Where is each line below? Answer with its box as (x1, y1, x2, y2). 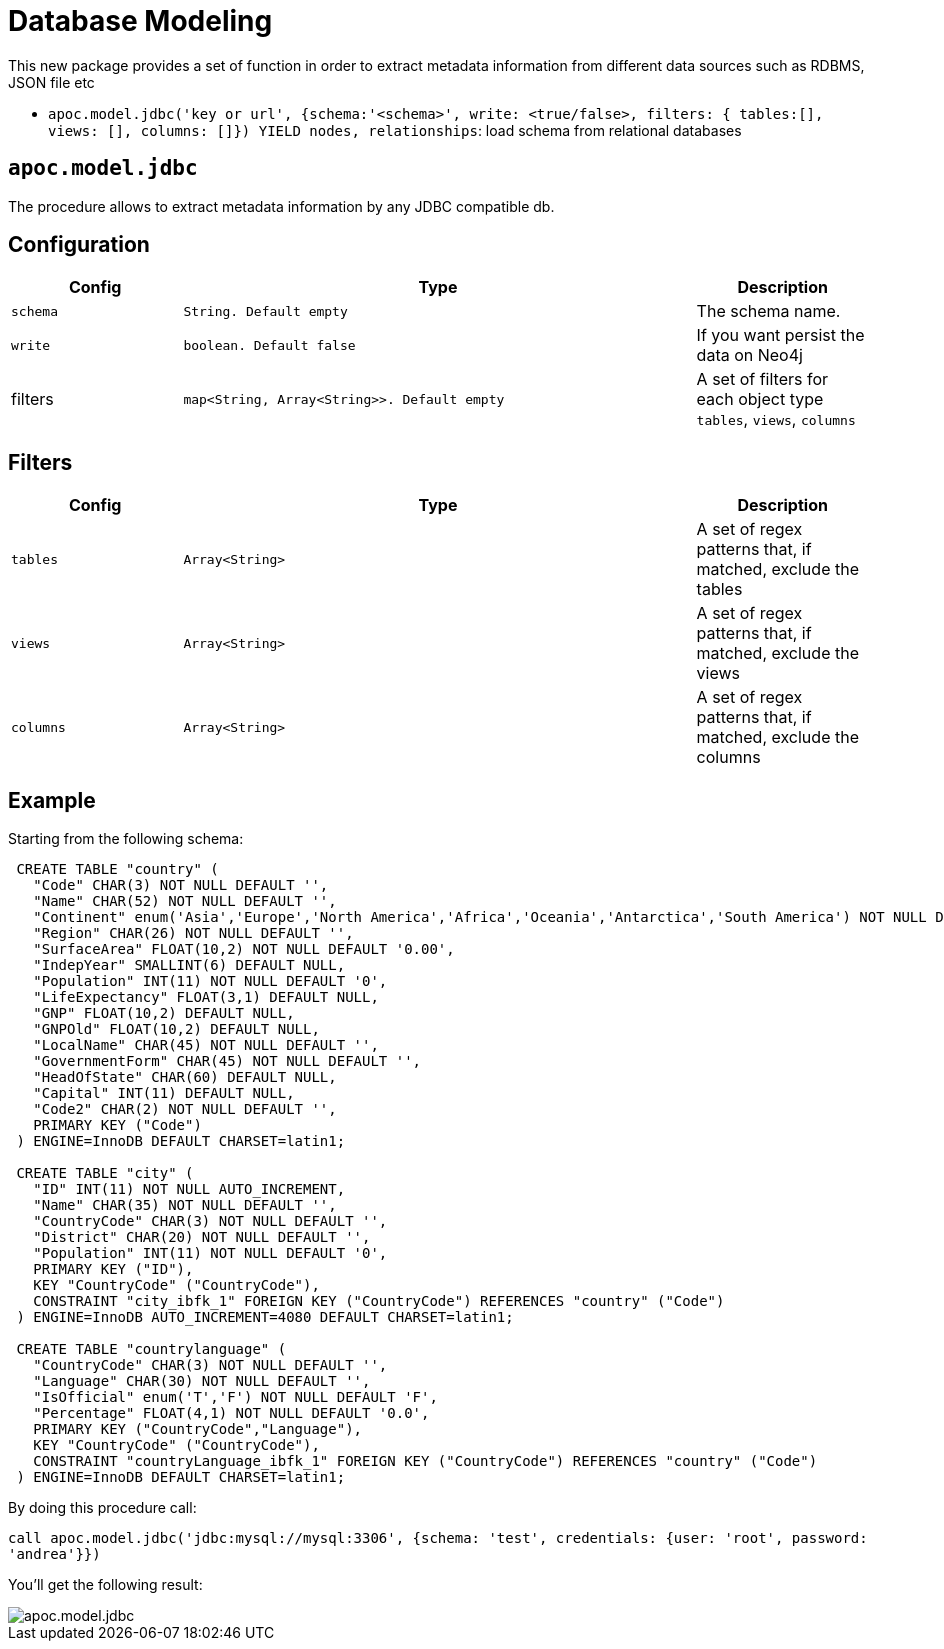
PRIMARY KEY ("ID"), (33, 1261, 194, 1278)
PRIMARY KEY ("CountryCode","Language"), (33, 1421, 363, 1438)
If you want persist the (696, 325, 865, 346)
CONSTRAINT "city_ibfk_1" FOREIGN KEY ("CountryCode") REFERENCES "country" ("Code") (33, 1293, 725, 1310)
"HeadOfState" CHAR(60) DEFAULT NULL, (33, 1069, 337, 1086)
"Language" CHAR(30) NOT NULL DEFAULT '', (33, 1373, 371, 1390)
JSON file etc (8, 73, 95, 91)
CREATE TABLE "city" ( (16, 1165, 194, 1182)
